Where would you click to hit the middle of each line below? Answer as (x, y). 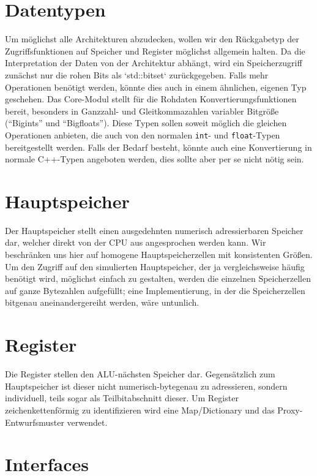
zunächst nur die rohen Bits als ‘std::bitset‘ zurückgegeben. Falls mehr (137, 74)
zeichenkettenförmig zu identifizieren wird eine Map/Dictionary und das (140, 410)
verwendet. (87, 422)
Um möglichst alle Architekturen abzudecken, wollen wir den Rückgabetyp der (152, 39)
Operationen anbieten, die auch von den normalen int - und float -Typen (143, 134)
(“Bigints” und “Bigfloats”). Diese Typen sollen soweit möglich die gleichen (146, 123)
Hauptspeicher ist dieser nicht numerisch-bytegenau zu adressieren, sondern (146, 386)
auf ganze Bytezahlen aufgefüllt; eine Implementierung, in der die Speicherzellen (155, 290)
